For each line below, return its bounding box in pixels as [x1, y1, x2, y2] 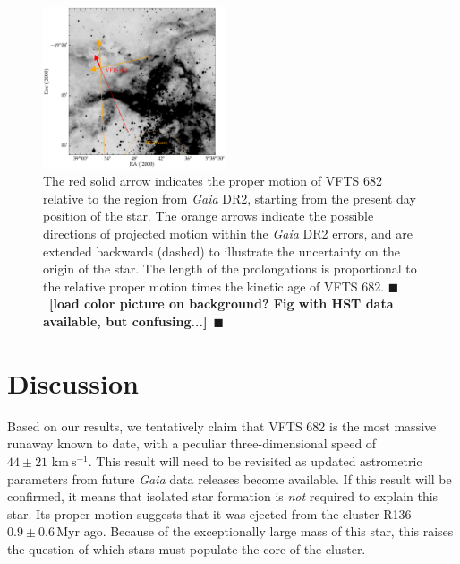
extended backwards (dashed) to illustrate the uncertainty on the [43, 241, 400, 260]
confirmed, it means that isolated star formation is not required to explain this [7, 487, 439, 506]
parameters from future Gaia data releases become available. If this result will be [7, 469, 452, 488]
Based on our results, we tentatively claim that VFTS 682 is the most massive [7, 416, 437, 435]
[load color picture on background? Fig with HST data [49, 294, 394, 313]
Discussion [7, 364, 139, 401]
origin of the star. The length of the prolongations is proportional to [43, 259, 417, 278]
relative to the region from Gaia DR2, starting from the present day [43, 188, 416, 207]
